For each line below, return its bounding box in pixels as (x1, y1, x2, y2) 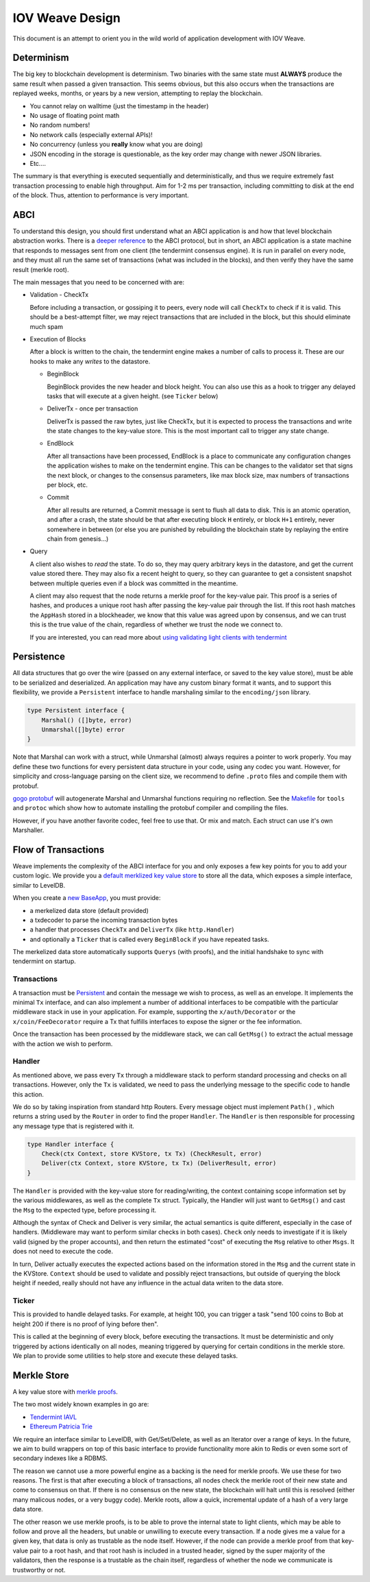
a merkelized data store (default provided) (29, 906, 149, 914)
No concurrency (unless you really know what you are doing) (29, 141, 203, 149)
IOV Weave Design (12, 10, 121, 25)
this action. (12, 1090, 45, 1098)
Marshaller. (12, 826, 45, 834)
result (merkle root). (12, 265, 69, 273)
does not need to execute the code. (12, 1248, 113, 1256)
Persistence (12, 651, 65, 663)
